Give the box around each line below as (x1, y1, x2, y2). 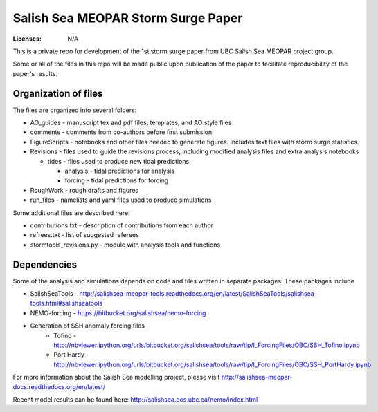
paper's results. (12, 69, 58, 77)
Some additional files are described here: (12, 208, 131, 217)
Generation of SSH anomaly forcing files (30, 321, 145, 330)
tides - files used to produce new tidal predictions (47, 157, 190, 165)
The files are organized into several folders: (12, 106, 137, 114)
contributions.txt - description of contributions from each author (30, 221, 214, 230)
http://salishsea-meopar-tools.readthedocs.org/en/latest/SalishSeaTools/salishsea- (79, 290, 318, 297)
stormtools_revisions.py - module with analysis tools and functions (30, 241, 221, 249)
